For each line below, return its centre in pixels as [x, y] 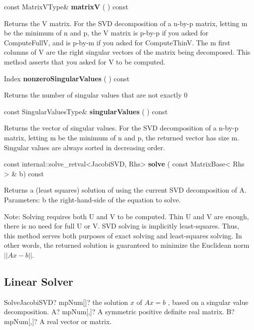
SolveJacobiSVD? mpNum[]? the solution [66, 302]
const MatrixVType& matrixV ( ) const [66, 6]
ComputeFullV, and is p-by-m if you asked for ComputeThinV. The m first [117, 42]
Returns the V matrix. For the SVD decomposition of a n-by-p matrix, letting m [126, 23]
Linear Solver [39, 281]
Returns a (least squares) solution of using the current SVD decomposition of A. [125, 190]
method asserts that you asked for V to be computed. [85, 61]
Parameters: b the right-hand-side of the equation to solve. [93, 199]
